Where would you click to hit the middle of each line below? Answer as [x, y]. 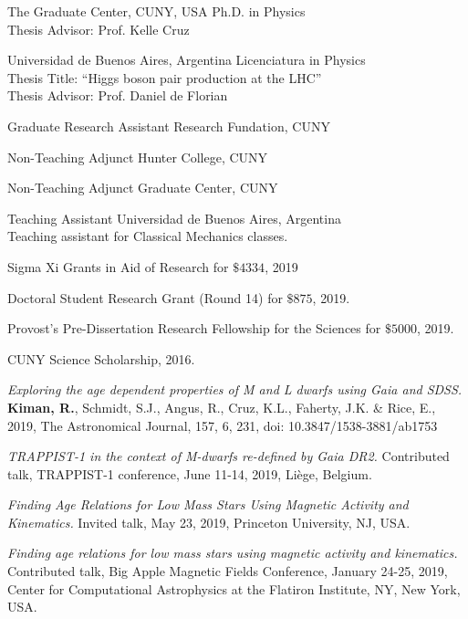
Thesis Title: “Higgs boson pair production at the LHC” [165, 77]
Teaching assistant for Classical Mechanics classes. [148, 236]
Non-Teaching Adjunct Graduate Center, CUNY [143, 188]
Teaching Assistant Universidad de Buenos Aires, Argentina [174, 218]
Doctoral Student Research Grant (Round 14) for [145, 297]
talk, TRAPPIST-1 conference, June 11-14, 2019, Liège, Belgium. [190, 473]
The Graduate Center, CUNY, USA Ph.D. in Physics [156, 11]
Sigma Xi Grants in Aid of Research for [118, 266]
